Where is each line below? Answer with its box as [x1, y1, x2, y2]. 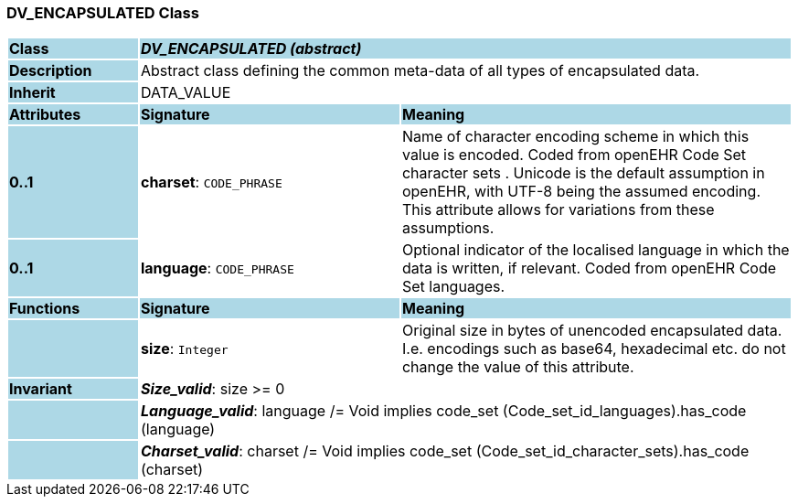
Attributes [9, 105, 81, 124]
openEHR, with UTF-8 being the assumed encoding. [401, 182, 761, 201]
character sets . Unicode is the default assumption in [401, 164, 765, 183]
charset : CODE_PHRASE [140, 173, 282, 192]
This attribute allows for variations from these [401, 200, 715, 220]
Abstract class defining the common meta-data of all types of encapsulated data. [140, 61, 700, 80]
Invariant [9, 380, 72, 399]
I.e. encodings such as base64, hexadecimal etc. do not [401, 339, 786, 359]
